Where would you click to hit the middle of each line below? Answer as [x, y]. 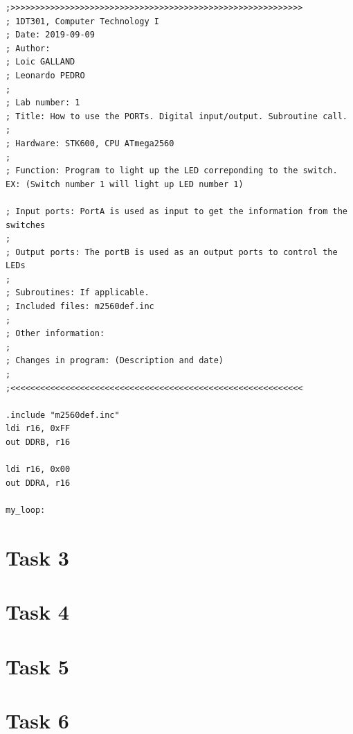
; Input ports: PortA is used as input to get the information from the [176, 211]
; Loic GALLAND [40, 62]
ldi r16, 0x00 [38, 470]
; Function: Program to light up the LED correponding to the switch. [172, 171]
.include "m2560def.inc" [63, 415]
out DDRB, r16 [38, 442]
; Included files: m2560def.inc [80, 307]
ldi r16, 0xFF [38, 429]
